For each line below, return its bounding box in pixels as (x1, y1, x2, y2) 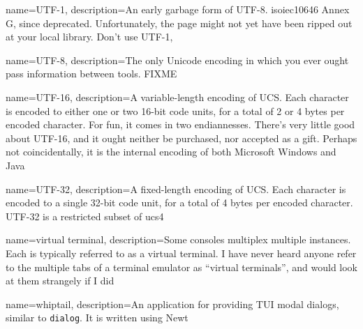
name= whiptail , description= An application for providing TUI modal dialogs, (6, 296, 339, 311)
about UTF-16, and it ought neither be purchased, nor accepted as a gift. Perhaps (6, 130, 357, 145)
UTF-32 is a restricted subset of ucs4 (6, 208, 164, 223)
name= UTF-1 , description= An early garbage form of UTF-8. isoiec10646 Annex (6, 2, 350, 16)
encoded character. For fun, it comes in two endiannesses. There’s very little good (6, 117, 355, 132)
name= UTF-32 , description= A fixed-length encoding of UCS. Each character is (6, 181, 346, 196)
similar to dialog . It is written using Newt (6, 310, 188, 325)
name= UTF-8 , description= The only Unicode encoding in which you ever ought (6, 52, 349, 67)
